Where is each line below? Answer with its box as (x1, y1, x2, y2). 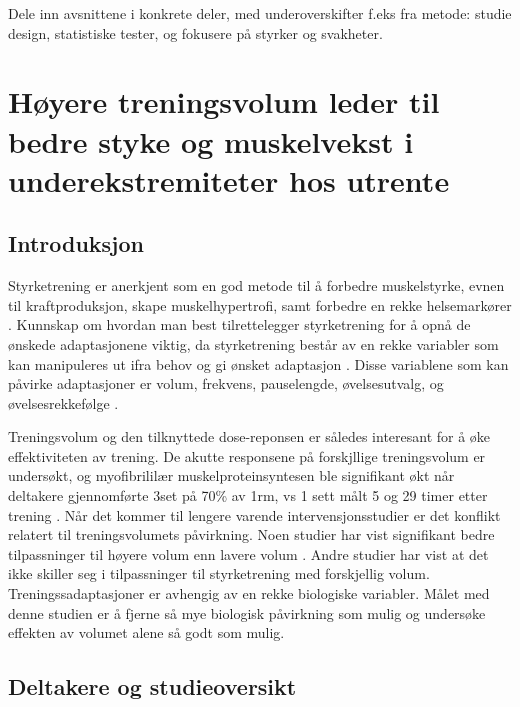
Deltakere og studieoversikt (8, 671, 297, 702)
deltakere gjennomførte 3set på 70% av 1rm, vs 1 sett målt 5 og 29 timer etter (8, 485, 488, 506)
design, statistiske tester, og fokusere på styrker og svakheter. (8, 22, 383, 43)
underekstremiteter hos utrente (8, 159, 450, 200)
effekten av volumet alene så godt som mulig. (8, 622, 285, 643)
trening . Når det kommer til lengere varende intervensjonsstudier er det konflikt (8, 504, 501, 525)
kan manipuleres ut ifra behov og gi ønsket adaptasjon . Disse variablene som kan (8, 353, 509, 374)
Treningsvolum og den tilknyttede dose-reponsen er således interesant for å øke (8, 426, 491, 447)
